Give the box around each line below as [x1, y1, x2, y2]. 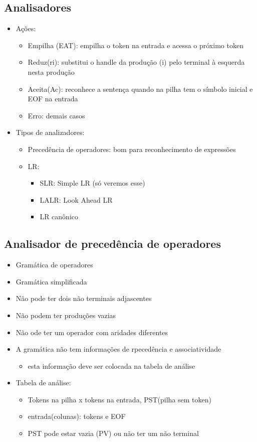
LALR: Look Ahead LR [40, 194, 113, 205]
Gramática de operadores [16, 259, 93, 270]
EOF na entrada [28, 93, 78, 104]
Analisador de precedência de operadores [4, 236, 221, 251]
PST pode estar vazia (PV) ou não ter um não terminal [28, 428, 199, 438]
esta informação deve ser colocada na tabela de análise [28, 360, 195, 371]
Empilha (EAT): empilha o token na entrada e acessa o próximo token [28, 40, 243, 50]
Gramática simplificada [16, 276, 87, 286]
